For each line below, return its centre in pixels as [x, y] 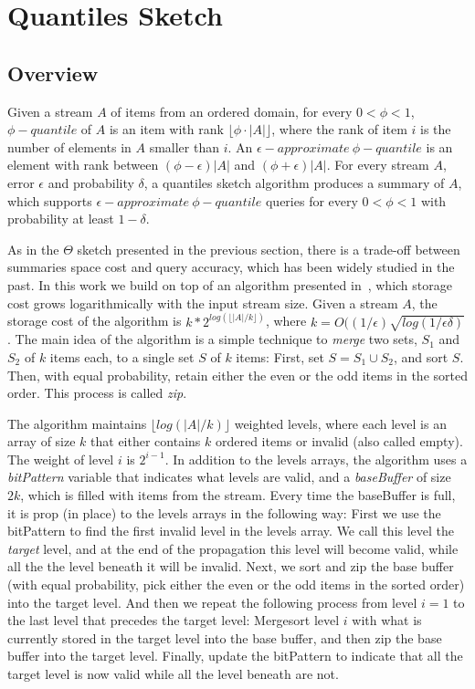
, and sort [421, 356]
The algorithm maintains [77, 423]
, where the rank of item [339, 129]
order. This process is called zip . [97, 393]
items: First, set [280, 356]
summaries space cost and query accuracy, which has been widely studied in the [231, 267]
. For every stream [378, 165]
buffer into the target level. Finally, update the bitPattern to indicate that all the [235, 656]
